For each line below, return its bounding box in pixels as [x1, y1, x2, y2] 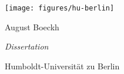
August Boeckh [5, 20, 59, 33]
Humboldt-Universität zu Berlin [5, 59, 120, 72]
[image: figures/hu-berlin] [5, 4, 115, 12]
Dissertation [5, 40, 49, 52]
